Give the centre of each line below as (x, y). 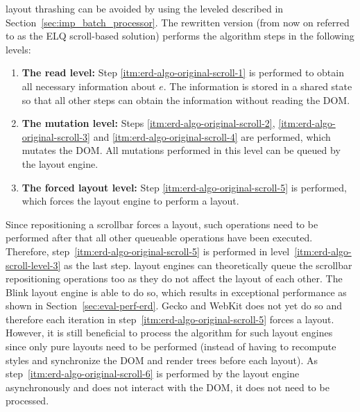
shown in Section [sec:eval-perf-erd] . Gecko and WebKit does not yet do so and (174, 306)
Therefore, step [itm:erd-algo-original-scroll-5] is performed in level (148, 251)
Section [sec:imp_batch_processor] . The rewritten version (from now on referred (178, 22)
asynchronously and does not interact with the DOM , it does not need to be (168, 387)
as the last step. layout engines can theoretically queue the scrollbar (208, 265)
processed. (27, 401)
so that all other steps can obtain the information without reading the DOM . (186, 100)
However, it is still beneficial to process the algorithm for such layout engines (169, 333)
